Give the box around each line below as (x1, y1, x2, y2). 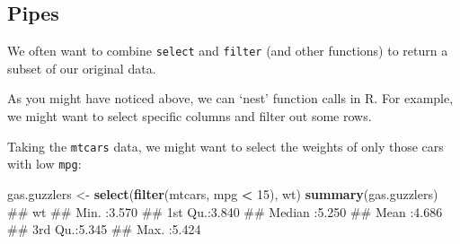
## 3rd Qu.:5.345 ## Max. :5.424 (7, 220, 201, 239)
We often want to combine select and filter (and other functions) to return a (7, 41, 448, 60)
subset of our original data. (7, 58, 156, 77)
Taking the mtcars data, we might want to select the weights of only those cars (7, 136, 444, 155)
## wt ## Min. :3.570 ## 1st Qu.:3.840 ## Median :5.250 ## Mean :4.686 (7, 202, 443, 221)
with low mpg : (7, 154, 82, 173)
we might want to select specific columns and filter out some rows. (7, 107, 372, 126)
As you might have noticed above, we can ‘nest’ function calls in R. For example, (7, 89, 454, 108)
